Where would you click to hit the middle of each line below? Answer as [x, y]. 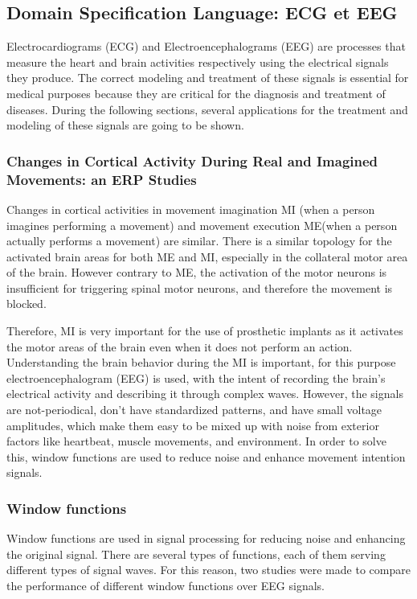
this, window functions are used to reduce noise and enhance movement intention [206, 456]
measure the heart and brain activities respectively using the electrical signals [198, 62]
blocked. [27, 304]
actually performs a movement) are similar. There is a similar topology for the [199, 241]
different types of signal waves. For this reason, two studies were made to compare [208, 570]
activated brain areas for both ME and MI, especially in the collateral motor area [207, 256]
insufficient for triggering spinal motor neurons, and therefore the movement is [200, 287]
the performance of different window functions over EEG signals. [166, 585]
